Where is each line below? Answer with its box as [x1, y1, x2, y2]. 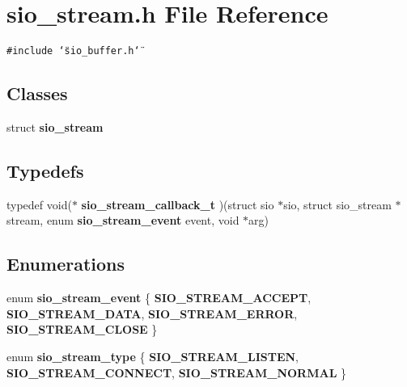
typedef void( [6, 196, 72, 212]
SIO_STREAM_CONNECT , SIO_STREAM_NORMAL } [6, 364, 346, 381]
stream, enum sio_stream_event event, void [6, 212, 240, 229]
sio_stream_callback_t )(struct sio [81, 196, 274, 212]
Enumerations [6, 251, 125, 276]
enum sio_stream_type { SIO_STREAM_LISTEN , [6, 347, 299, 364]
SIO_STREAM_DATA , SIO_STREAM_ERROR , [6, 305, 298, 322]
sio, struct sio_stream [283, 196, 392, 212]
